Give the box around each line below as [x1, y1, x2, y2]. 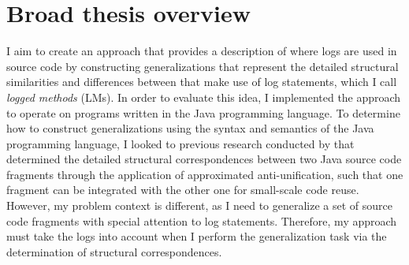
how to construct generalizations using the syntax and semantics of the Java [6, 120, 374, 136]
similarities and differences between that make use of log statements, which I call [6, 73, 397, 90]
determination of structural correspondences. [6, 243, 222, 259]
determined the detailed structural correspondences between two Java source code [6, 151, 402, 167]
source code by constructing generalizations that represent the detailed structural [6, 58, 399, 74]
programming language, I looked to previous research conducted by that [6, 135, 355, 151]
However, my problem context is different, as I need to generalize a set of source [6, 197, 393, 214]
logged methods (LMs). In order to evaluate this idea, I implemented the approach [6, 88, 401, 105]
